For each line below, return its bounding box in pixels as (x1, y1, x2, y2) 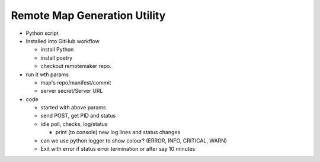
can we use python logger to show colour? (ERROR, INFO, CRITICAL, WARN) (40, 137, 228, 144)
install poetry (40, 54, 73, 61)
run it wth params (25, 71, 69, 78)
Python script (25, 30, 59, 37)
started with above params (40, 104, 106, 111)
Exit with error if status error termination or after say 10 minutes (40, 145, 196, 153)
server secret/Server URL (40, 88, 103, 95)
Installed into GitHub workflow (25, 37, 100, 44)
